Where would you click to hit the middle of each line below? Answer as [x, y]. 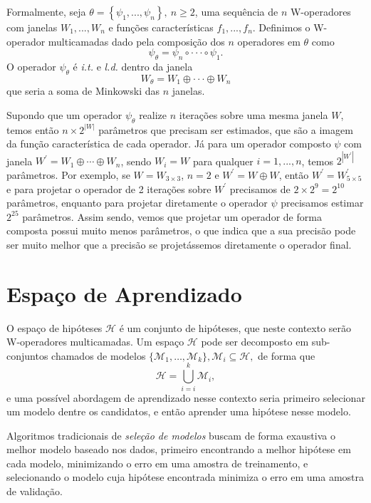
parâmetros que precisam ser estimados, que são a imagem [226, 129]
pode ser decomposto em [255, 342]
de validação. [35, 491]
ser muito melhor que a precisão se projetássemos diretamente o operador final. [179, 244]
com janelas [32, 27]
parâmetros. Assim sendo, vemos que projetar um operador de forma [172, 216]
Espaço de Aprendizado [124, 293]
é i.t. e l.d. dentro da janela [133, 66]
